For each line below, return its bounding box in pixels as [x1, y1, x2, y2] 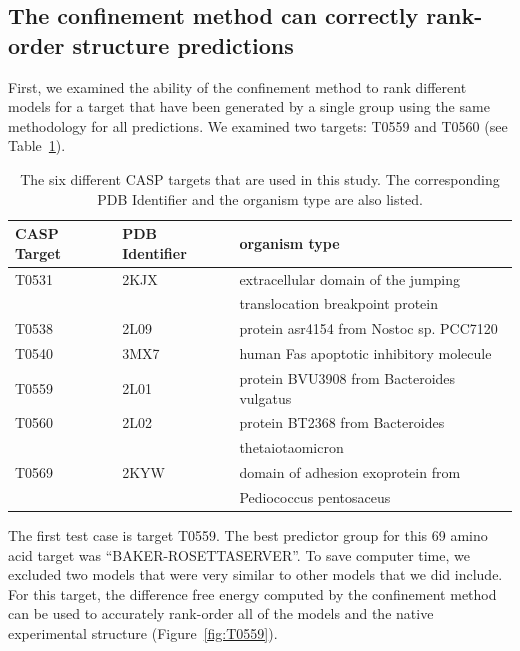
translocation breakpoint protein [239, 293, 438, 314]
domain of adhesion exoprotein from [239, 462, 461, 483]
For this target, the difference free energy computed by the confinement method [8, 583, 497, 604]
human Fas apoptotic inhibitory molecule [239, 343, 492, 364]
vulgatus [239, 387, 292, 408]
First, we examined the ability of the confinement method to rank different [8, 76, 467, 97]
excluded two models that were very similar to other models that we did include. [8, 564, 503, 585]
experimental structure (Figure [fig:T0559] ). [8, 623, 278, 643]
